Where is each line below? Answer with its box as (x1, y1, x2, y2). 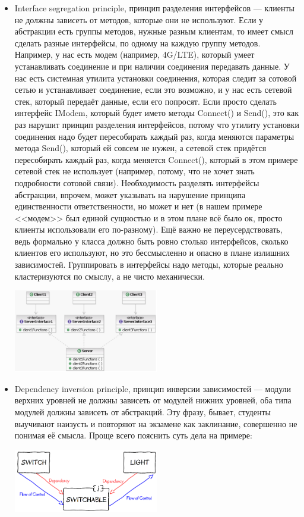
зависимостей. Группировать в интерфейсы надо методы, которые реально (14, 258, 283, 271)
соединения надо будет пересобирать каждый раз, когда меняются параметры (14, 130, 294, 142)
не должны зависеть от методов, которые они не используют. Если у (14, 13, 264, 26)
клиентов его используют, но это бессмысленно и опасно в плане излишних (14, 246, 290, 259)
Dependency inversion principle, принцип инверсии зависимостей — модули (14, 382, 292, 394)
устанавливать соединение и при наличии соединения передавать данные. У (14, 59, 290, 72)
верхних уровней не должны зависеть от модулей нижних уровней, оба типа (14, 394, 292, 406)
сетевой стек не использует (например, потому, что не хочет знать (14, 165, 255, 177)
